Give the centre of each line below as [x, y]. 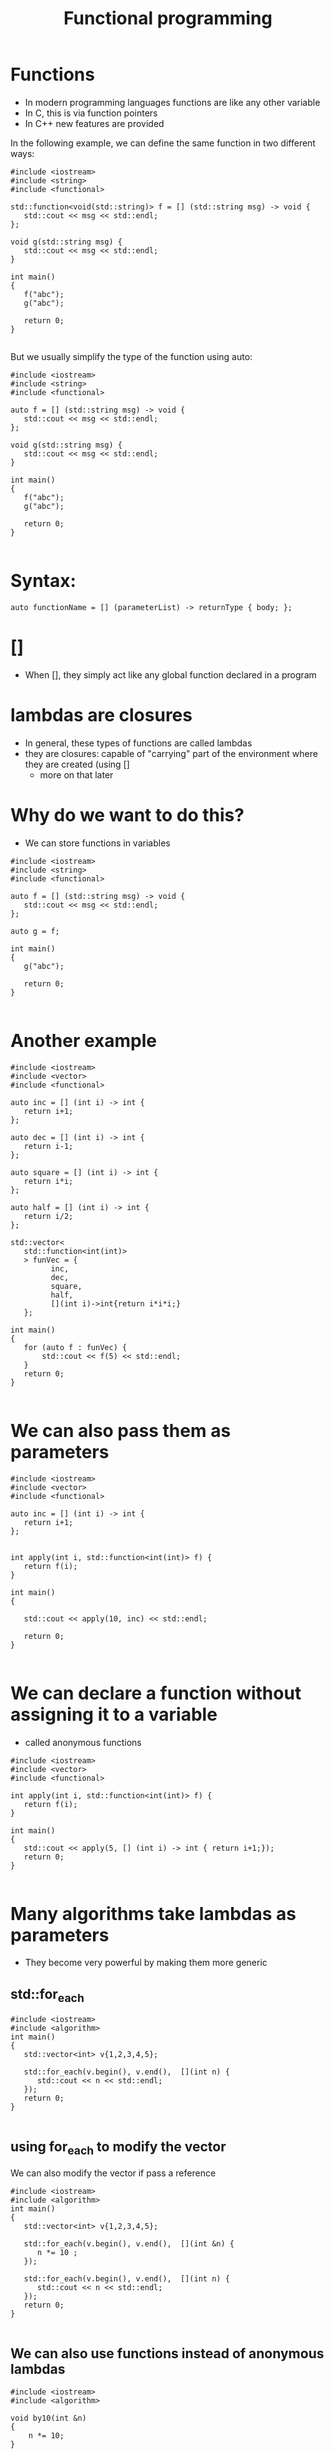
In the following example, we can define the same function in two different [163, 143]
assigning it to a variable [114, 1714]
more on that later [76, 774]
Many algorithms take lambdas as [153, 1913]
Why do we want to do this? [127, 814]
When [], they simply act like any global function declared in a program [170, 674]
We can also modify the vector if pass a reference [113, 2173]
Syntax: [43, 581]
